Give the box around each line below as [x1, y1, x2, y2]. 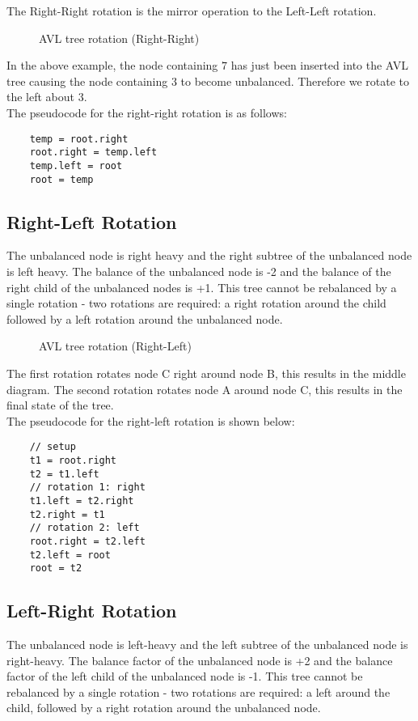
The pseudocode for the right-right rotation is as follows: [6, 104, 287, 121]
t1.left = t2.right [29, 494, 134, 507]
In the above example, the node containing [6, 57, 218, 74]
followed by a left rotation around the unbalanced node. [6, 310, 283, 327]
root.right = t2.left [29, 535, 146, 547]
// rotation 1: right [29, 481, 146, 494]
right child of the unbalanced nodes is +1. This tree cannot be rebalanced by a [6, 278, 397, 295]
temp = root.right [29, 133, 129, 145]
